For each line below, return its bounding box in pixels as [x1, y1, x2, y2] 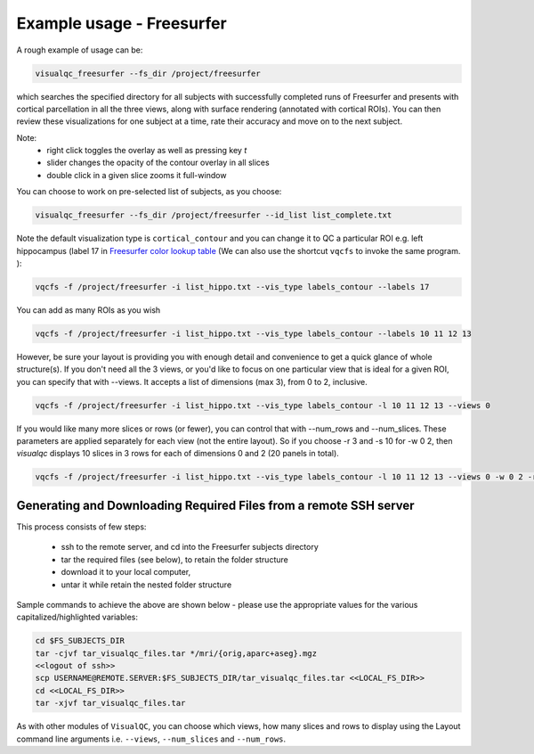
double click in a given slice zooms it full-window [46, 169, 227, 180]
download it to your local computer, [61, 567, 191, 578]
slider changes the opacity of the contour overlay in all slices [46, 157, 271, 168]
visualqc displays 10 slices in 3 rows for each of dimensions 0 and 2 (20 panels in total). [16, 448, 340, 459]
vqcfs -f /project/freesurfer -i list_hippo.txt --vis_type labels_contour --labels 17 [35, 282, 430, 291]
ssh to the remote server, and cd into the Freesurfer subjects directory [61, 542, 320, 553]
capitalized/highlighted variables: [16, 611, 138, 623]
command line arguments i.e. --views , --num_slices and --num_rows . [16, 734, 287, 744]
